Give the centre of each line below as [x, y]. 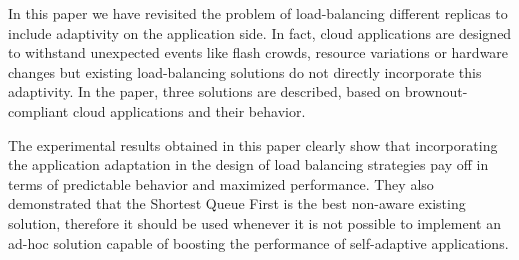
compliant [38, 110]
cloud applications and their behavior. [189, 110]
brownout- [436, 91]
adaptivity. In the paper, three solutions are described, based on [204, 91]
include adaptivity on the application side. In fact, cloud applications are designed [260, 32]
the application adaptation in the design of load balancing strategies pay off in [248, 164]
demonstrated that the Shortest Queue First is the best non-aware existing [237, 203]
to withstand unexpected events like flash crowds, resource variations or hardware [258, 52]
